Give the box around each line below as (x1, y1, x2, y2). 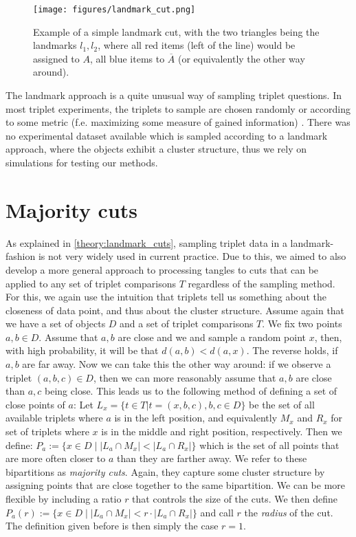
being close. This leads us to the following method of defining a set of (45, 384, 337, 398)
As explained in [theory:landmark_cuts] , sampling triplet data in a (5, 235, 287, 250)
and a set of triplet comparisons (120, 316, 254, 331)
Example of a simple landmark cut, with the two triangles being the (33, 24, 320, 39)
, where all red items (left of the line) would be (98, 38, 296, 52)
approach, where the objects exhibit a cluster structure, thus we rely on (5, 142, 307, 156)
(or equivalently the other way (177, 51, 305, 65)
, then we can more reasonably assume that (93, 370, 276, 384)
